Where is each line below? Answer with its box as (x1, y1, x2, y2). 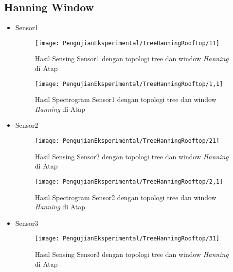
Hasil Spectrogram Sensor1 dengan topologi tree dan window (35, 94, 216, 104)
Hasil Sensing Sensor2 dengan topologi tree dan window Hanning (35, 151, 229, 161)
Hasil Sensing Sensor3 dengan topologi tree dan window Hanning (35, 249, 229, 259)
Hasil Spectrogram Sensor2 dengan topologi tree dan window (35, 192, 216, 202)
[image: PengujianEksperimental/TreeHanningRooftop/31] (35, 235, 220, 242)
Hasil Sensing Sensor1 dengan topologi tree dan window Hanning (35, 53, 229, 64)
